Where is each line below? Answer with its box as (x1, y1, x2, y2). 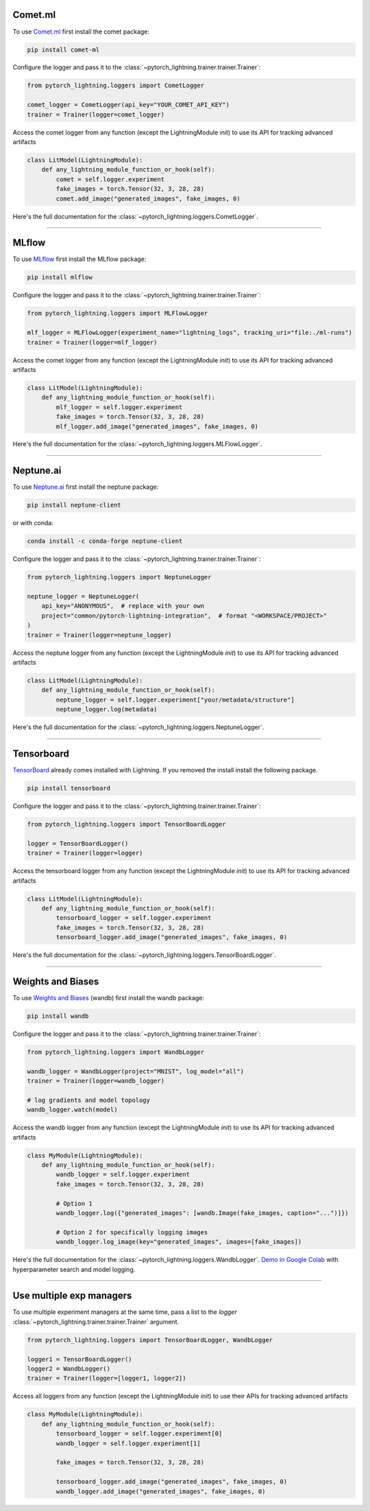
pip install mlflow (27, 273, 92, 281)
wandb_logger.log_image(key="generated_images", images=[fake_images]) (56, 1238, 302, 1246)
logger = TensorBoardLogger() (27, 840, 129, 847)
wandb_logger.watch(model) (27, 1106, 118, 1114)
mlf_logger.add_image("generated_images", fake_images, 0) (56, 422, 259, 430)
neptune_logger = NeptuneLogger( (27, 592, 140, 601)
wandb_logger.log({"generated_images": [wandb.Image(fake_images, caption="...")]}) (56, 1209, 349, 1217)
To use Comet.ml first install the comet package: (12, 27, 150, 36)
